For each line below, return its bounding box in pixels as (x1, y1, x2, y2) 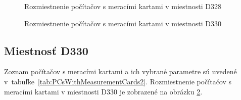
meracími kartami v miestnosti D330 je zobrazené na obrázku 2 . (4, 86, 203, 96)
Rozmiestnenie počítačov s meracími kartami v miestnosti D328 (24, 1, 221, 11)
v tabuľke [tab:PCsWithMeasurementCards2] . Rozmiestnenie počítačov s (4, 76, 232, 86)
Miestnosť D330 (4, 42, 88, 58)
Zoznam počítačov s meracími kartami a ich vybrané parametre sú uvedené (4, 66, 237, 77)
